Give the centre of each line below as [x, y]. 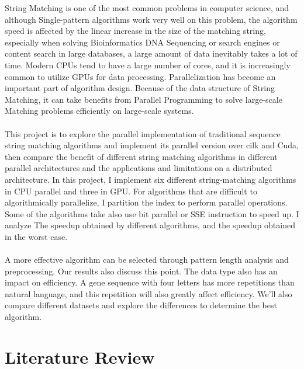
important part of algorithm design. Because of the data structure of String [140, 88]
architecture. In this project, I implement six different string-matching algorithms [151, 179]
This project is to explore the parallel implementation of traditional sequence [143, 133]
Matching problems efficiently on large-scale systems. [99, 111]
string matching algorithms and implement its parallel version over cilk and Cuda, [152, 145]
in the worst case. [36, 236]
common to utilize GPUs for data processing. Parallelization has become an [140, 76]
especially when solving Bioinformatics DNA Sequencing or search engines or [142, 42]
